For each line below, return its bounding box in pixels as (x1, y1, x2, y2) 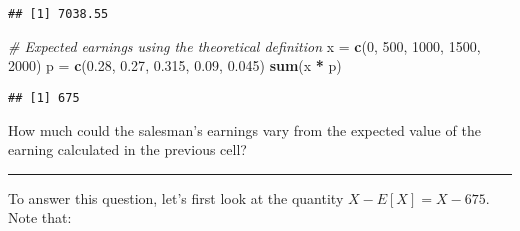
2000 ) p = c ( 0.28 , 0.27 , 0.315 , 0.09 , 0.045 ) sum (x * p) (8, 55, 342, 76)
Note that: (8, 207, 72, 228)
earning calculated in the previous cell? (8, 139, 247, 160)
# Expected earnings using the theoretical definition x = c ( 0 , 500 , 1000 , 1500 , (8, 35, 481, 56)
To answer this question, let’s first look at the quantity (8, 187, 344, 208)
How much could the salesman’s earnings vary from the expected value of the (8, 119, 481, 140)
